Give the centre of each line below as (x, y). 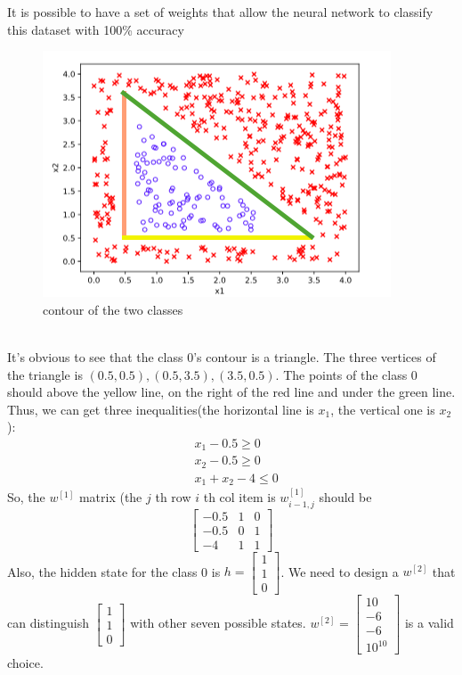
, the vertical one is (383, 409)
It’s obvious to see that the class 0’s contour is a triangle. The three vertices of (222, 356)
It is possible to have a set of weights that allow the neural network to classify (220, 12)
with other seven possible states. (218, 623)
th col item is (239, 497)
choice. (25, 663)
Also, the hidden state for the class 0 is (114, 571)
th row (173, 497)
